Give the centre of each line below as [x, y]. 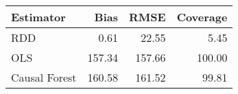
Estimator [38, 17]
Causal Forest [44, 77]
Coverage [202, 17]
